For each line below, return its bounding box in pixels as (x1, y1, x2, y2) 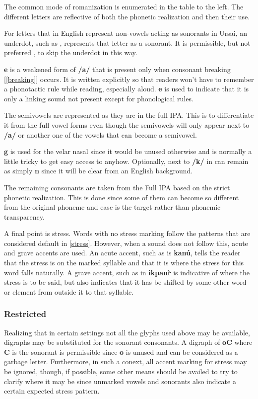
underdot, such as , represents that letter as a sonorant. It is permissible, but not (4, 37, 251, 48)
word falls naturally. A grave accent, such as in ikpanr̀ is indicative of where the (4, 267, 250, 277)
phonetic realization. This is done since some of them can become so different (4, 192, 239, 202)
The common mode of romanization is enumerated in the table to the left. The (4, 1, 244, 11)
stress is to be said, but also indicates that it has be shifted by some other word (4, 277, 247, 287)
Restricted (4, 308, 47, 320)
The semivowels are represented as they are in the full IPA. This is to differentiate (4, 110, 254, 120)
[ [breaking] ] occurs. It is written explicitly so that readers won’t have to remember (4, 74, 254, 84)
